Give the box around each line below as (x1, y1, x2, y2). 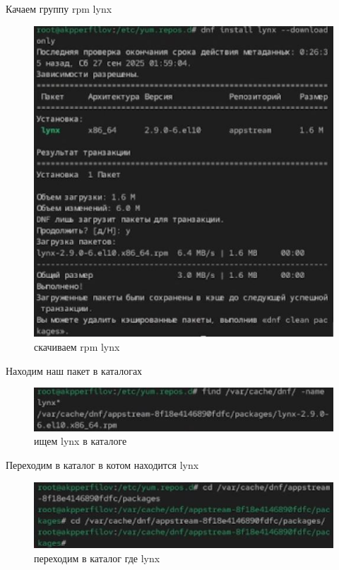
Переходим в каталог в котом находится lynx (6, 457, 199, 472)
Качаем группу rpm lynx (6, 1, 112, 16)
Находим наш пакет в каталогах (6, 363, 143, 378)
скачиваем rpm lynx (34, 339, 120, 354)
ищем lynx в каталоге (34, 434, 127, 448)
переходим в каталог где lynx (34, 550, 160, 565)
